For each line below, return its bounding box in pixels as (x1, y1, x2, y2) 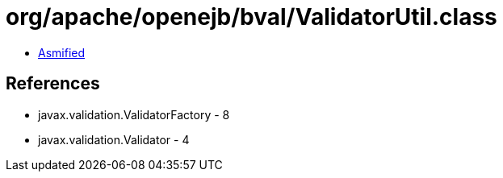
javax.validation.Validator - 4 (38, 132, 190, 147)
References (6, 73, 100, 94)
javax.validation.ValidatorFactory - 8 (38, 107, 230, 122)
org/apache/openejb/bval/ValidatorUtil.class (6, 3, 497, 31)
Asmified (38, 45, 86, 60)
